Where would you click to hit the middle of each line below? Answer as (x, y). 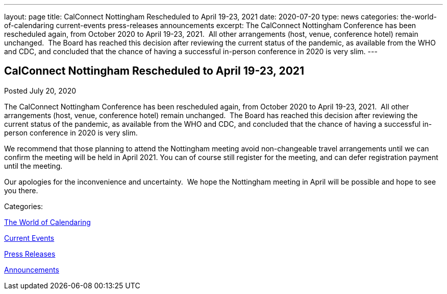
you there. (21, 190)
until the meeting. (33, 166)
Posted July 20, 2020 (40, 91)
